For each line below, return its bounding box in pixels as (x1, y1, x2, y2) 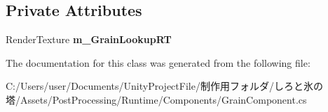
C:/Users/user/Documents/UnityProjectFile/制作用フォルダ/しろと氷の (6, 79, 323, 93)
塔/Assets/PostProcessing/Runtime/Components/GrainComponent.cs (6, 92, 307, 106)
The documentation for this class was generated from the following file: (6, 55, 310, 70)
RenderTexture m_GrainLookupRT (6, 32, 172, 47)
